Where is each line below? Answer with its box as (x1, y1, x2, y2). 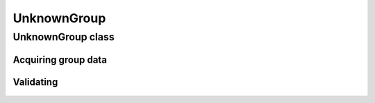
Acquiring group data (12, 54, 108, 65)
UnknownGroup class (12, 31, 115, 43)
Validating (12, 76, 58, 88)
